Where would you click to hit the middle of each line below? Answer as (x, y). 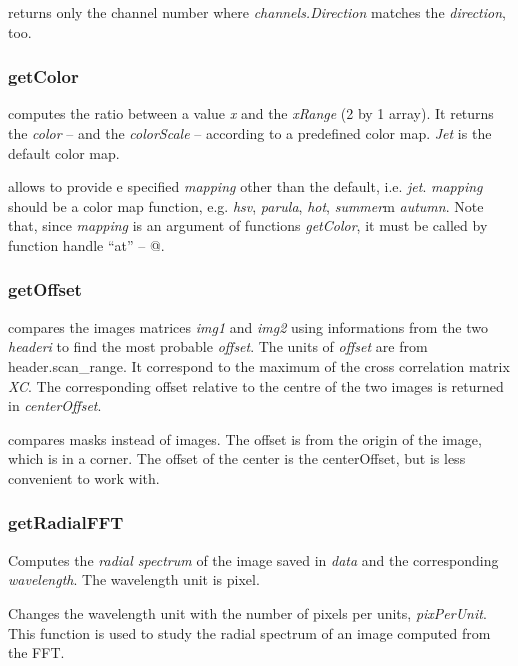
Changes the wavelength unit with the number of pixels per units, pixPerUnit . (247, 612)
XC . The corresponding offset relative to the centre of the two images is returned (256, 385)
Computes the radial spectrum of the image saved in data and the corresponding (253, 559)
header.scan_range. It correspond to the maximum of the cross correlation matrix (259, 365)
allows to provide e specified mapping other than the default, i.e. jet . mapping (245, 186)
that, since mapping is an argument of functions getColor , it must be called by (248, 225)
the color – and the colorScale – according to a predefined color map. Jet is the (250, 133)
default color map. (64, 152)
